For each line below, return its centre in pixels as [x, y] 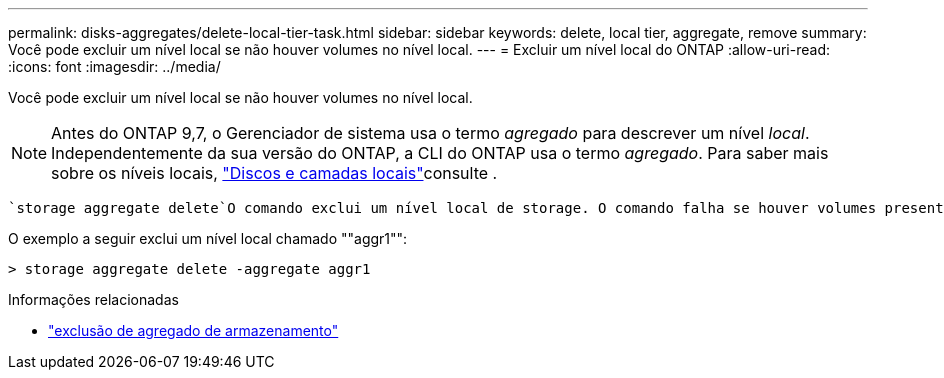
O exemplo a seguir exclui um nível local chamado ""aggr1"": [208, 238]
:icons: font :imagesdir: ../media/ [114, 66]
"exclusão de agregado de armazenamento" [193, 330]
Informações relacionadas [93, 299]
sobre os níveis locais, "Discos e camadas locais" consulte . [274, 173]
